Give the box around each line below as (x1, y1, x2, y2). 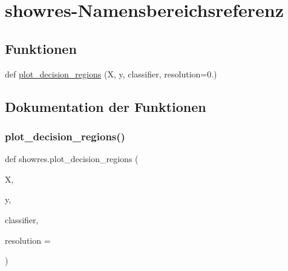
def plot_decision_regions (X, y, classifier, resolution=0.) (5, 67, 217, 80)
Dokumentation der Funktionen (5, 97, 206, 116)
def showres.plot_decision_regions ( (5, 152, 139, 165)
